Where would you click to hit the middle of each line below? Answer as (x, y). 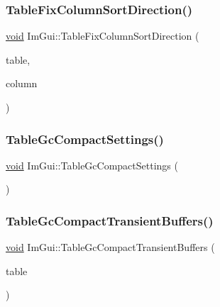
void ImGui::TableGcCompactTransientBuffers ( (110, 247)
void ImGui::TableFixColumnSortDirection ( (103, 36)
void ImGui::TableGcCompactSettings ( (92, 165)
